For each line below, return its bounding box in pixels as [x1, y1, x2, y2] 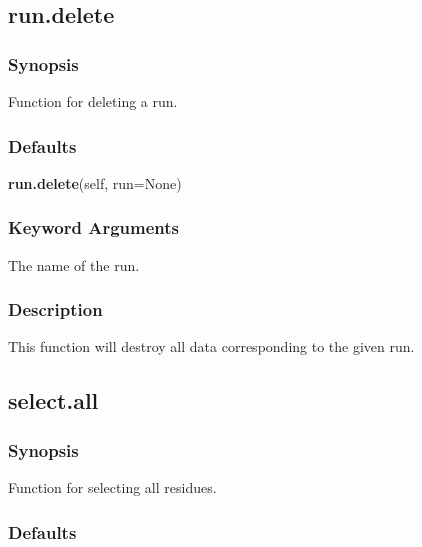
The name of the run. [8, 254, 140, 275]
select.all [8, 385, 99, 416]
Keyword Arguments [8, 215, 180, 240]
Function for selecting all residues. [8, 477, 217, 498]
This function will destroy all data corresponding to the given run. [8, 336, 415, 357]
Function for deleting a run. [8, 91, 178, 111]
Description [8, 297, 103, 322]
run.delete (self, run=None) [8, 172, 182, 193]
